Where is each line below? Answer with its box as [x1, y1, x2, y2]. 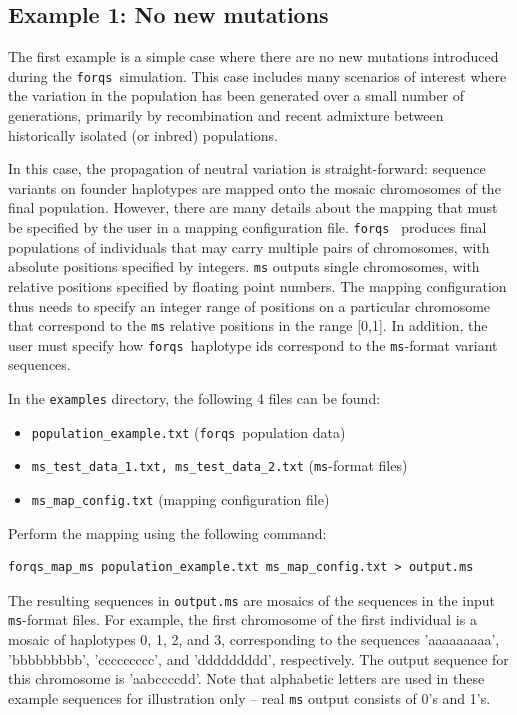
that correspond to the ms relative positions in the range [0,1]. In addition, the [8, 315, 488, 336]
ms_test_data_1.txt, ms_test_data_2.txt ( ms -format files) [31, 455, 408, 476]
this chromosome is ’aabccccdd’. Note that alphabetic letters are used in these [8, 668, 485, 689]
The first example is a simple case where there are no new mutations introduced [8, 46, 499, 67]
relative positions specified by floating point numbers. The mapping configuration [8, 275, 507, 296]
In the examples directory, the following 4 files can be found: [8, 388, 381, 409]
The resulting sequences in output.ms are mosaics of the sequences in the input [8, 589, 495, 610]
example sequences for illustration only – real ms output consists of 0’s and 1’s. [8, 687, 491, 708]
